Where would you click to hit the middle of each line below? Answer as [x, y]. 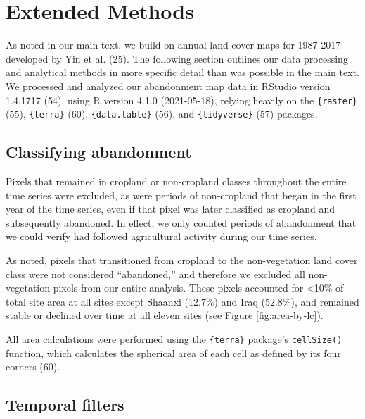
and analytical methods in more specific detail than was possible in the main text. [182, 72]
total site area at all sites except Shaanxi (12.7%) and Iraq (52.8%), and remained [182, 301]
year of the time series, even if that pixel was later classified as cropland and [171, 209]
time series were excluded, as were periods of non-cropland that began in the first [181, 195]
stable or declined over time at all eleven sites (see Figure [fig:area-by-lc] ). [165, 315]
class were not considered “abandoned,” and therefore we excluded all [155, 274]
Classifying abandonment [99, 152]
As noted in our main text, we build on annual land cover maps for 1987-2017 [173, 45]
